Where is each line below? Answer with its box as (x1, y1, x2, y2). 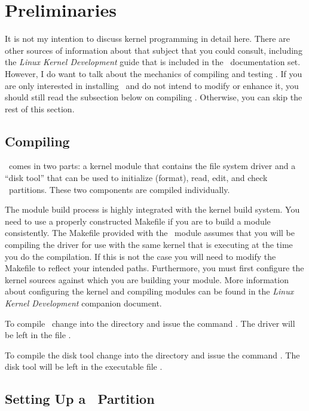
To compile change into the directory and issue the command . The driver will (5, 317, 295, 329)
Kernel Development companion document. (5, 297, 162, 309)
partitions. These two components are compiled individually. (8, 183, 230, 195)
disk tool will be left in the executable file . (5, 360, 163, 373)
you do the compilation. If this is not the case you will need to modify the (5, 250, 276, 262)
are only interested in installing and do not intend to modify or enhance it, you (5, 79, 299, 91)
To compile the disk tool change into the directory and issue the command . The (5, 348, 300, 361)
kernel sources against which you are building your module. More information (5, 273, 289, 286)
